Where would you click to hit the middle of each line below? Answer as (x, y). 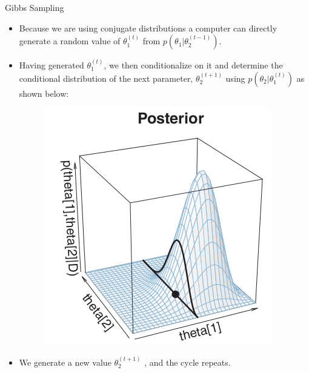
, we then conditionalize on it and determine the (193, 65)
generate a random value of (70, 41)
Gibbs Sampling (35, 7)
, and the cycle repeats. (188, 362)
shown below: (44, 93)
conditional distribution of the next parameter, (106, 78)
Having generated (51, 65)
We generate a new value (65, 362)
